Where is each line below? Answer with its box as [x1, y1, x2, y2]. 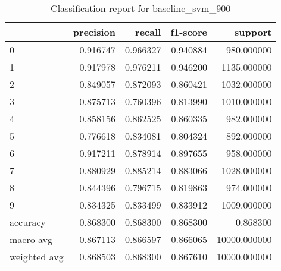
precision [73, 25, 115, 39]
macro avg [10, 232, 53, 246]
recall [135, 25, 161, 39]
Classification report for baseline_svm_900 [51, 1, 231, 15]
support [235, 25, 272, 39]
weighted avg [10, 250, 64, 263]
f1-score [170, 25, 208, 39]
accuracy [10, 215, 46, 229]
